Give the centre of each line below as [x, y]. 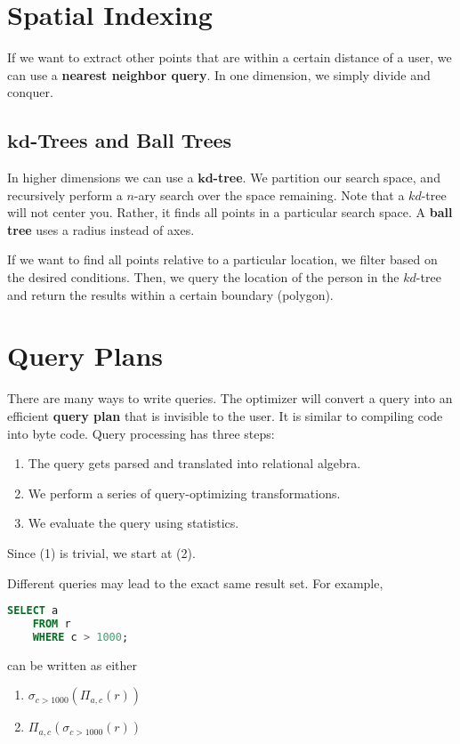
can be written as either [72, 664]
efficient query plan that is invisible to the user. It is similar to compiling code [225, 415]
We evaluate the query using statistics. [133, 523]
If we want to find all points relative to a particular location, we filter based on [222, 259]
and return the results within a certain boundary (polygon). [170, 294]
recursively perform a [65, 194]
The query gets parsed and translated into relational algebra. [194, 463]
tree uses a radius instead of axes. [101, 229]
